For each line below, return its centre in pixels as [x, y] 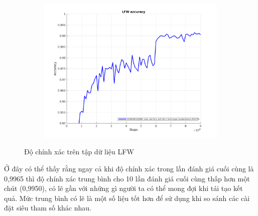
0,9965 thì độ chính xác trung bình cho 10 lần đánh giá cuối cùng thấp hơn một [127, 178]
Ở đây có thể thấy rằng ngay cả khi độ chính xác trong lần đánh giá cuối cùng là [129, 168]
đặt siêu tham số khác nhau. [48, 208]
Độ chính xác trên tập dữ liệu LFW [79, 152]
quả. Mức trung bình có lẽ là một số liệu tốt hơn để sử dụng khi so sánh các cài [127, 198]
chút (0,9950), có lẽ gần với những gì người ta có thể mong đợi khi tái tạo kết [123, 188]
